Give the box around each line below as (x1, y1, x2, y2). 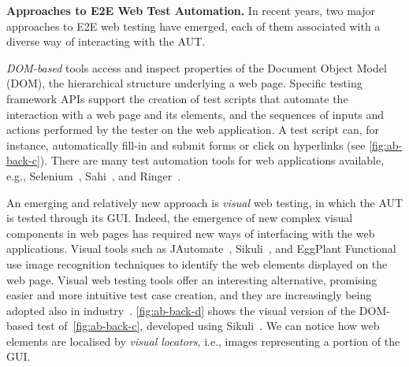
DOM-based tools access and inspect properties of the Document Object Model (6, 59, 387, 76)
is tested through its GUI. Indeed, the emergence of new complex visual (6, 209, 353, 226)
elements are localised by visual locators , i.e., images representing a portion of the (6, 332, 400, 349)
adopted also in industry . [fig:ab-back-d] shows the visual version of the (6, 302, 356, 318)
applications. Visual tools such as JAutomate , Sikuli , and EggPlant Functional (6, 240, 396, 257)
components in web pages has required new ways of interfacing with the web (6, 224, 375, 241)
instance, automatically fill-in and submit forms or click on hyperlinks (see (6, 136, 366, 153)
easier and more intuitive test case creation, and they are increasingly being (6, 287, 372, 303)
